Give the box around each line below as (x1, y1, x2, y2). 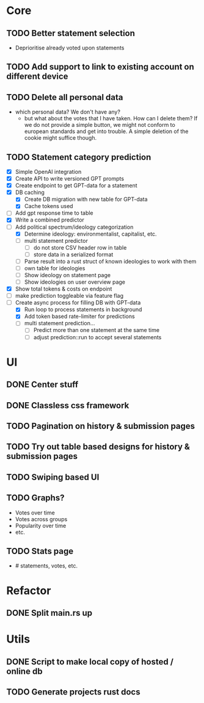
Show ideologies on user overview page (24, 278, 126, 286)
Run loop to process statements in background (24, 306, 142, 313)
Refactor (6, 583, 51, 597)
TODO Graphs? (6, 492, 65, 503)
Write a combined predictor (15, 216, 84, 223)
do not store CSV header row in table (33, 243, 127, 251)
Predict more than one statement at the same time (33, 326, 160, 334)
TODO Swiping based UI (6, 472, 100, 482)
